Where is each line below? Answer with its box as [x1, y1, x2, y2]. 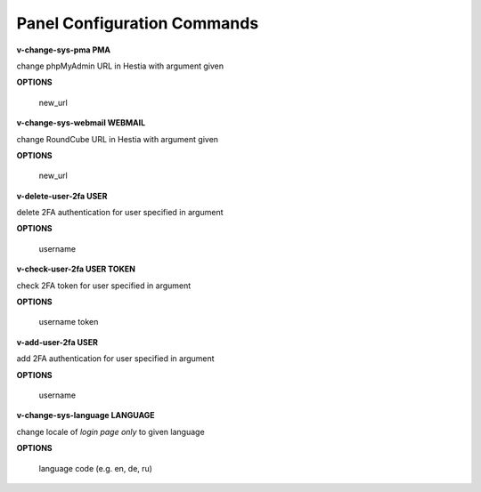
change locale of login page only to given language [16, 426, 205, 437]
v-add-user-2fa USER [16, 336, 98, 347]
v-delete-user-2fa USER [16, 190, 108, 201]
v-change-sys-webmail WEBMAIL [16, 117, 146, 128]
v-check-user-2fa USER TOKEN [16, 263, 136, 275]
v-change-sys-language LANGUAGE [16, 410, 155, 421]
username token [38, 317, 99, 327]
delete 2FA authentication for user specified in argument [16, 207, 224, 218]
